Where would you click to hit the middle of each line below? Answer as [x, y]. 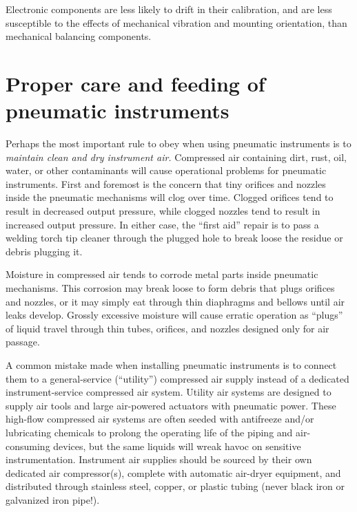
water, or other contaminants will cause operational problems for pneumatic [166, 170]
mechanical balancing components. [79, 36]
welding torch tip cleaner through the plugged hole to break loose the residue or [174, 238]
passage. [23, 342]
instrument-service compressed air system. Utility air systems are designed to [169, 392]
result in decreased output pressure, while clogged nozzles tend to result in [163, 211]
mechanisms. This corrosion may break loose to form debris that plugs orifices [170, 288]
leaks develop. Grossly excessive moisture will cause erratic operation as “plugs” [174, 315]
